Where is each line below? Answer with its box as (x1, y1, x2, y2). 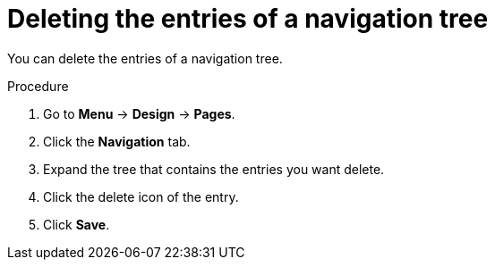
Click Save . (43, 216, 110, 232)
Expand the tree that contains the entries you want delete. (43, 161, 385, 177)
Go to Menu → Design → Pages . (43, 105, 235, 121)
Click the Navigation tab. (43, 133, 191, 149)
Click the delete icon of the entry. (43, 188, 239, 204)
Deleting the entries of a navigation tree (7, 4, 489, 34)
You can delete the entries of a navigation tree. (7, 50, 283, 66)
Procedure (7, 78, 69, 94)
